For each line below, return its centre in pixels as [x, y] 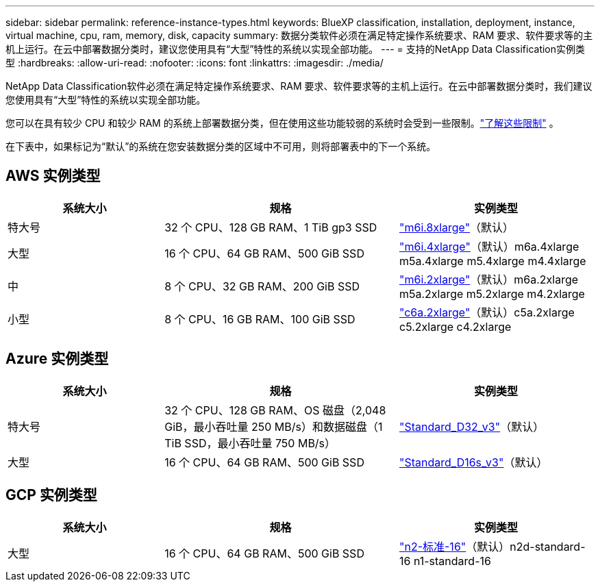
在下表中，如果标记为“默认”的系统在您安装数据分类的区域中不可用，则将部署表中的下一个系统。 [221, 146]
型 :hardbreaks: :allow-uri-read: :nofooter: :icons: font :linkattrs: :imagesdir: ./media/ [195, 63]
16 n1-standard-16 [445, 561]
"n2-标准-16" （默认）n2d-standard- [492, 546]
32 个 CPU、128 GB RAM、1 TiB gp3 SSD [271, 227]
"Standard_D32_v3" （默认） [472, 426]
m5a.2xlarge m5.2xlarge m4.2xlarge [492, 293]
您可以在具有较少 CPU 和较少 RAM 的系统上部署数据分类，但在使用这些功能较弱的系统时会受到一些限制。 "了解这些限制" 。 [282, 123]
